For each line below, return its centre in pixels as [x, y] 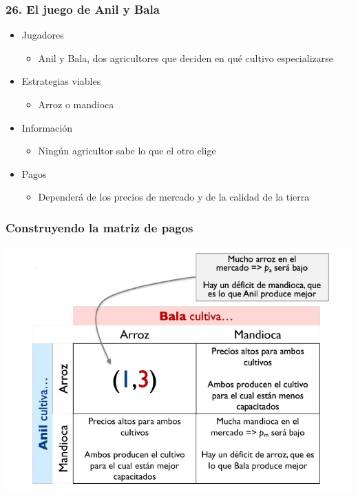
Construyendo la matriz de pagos [99, 227]
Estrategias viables [61, 81]
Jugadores [43, 35]
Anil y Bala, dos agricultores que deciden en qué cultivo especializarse [186, 58]
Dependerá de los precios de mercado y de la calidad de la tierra [174, 197]
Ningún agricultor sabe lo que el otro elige [127, 151]
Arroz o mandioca [76, 104]
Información [47, 127]
